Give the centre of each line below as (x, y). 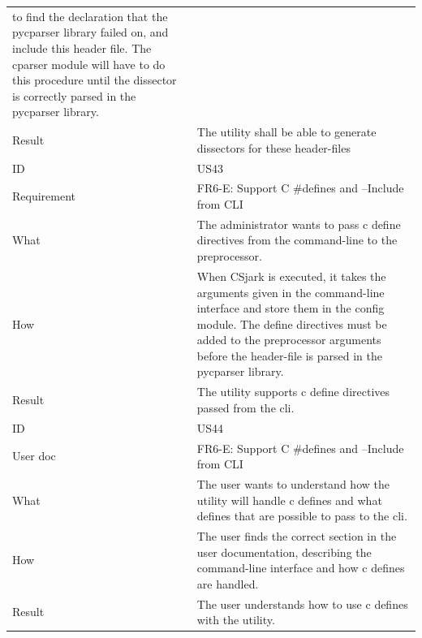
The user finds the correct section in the (297, 536)
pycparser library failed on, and (90, 32)
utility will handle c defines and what (289, 500)
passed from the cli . (245, 407)
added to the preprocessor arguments (289, 340)
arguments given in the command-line (291, 292)
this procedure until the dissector (95, 80)
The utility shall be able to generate (286, 132)
